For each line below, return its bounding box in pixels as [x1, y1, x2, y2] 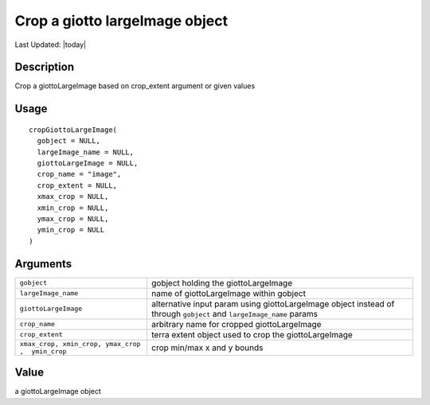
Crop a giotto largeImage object [14, 12, 229, 29]
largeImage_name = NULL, [37, 147, 135, 157]
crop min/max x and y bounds [151, 342, 264, 353]
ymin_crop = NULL [37, 225, 105, 235]
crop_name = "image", [37, 169, 122, 179]
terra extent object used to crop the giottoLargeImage [151, 329, 354, 340]
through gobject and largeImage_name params [151, 308, 319, 319]
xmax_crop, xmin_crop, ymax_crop [19, 339, 141, 348]
